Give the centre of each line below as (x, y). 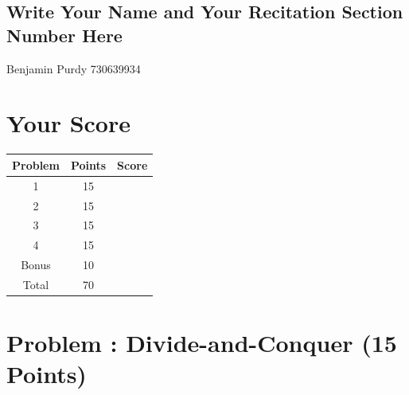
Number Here (64, 35)
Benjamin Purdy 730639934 (74, 68)
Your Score (68, 123)
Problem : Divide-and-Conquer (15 (202, 343)
